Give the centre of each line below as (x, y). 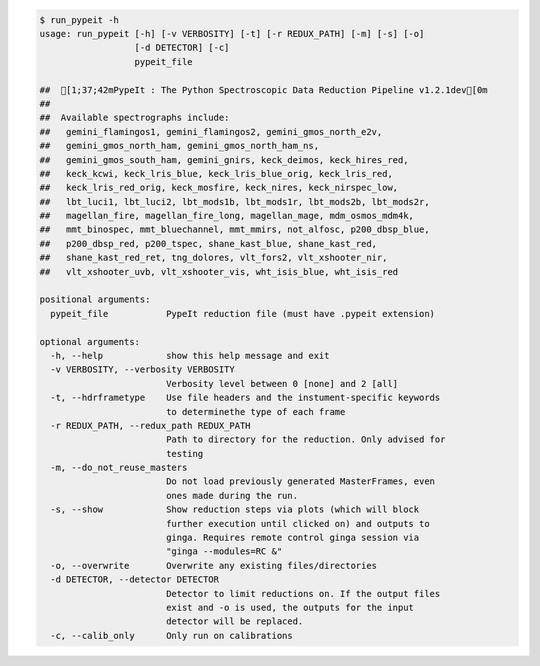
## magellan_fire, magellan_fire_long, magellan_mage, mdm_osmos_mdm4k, (227, 216)
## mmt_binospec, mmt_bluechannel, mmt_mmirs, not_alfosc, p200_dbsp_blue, (234, 229)
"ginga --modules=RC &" (224, 551)
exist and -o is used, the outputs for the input (290, 607)
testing (184, 453)
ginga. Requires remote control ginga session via (292, 538)
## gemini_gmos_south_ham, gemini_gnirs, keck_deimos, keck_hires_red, (224, 159)
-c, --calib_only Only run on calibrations (172, 635)
